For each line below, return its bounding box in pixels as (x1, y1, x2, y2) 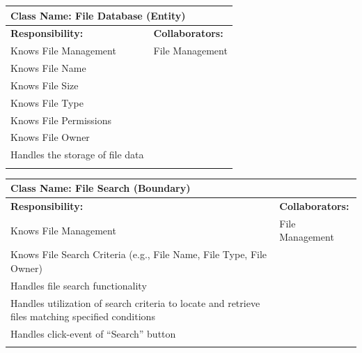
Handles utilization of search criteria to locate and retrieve (10, 295, 260, 310)
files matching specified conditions (10, 309, 155, 324)
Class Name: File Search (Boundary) (10, 181, 191, 195)
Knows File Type (10, 95, 84, 110)
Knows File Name (10, 61, 86, 75)
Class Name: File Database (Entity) (10, 8, 186, 22)
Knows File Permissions (10, 112, 111, 127)
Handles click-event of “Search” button (10, 326, 176, 340)
